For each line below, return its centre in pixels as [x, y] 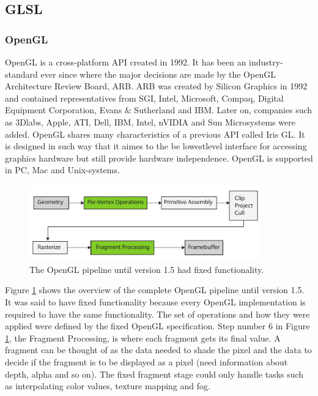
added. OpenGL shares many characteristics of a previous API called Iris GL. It [155, 134]
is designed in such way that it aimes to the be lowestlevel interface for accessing [156, 146]
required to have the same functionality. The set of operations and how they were [157, 314]
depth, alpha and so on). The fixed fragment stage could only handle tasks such [154, 374]
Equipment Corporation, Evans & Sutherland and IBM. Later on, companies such [159, 110]
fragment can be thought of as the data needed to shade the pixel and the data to [158, 350]
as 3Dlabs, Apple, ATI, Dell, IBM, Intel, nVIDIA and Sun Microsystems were [150, 121]
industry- [266, 62]
